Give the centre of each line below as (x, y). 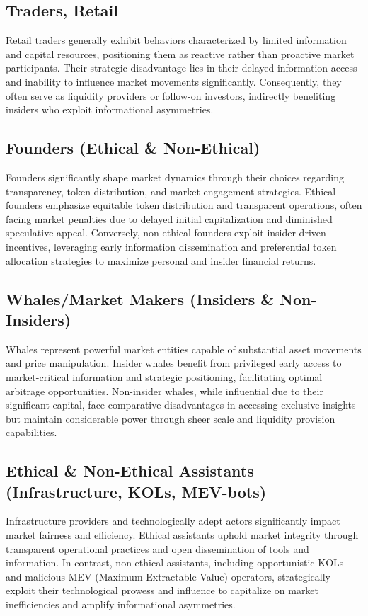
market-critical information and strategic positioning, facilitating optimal (164, 376)
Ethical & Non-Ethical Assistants (130, 470)
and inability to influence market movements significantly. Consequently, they (174, 81)
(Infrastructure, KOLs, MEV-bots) (136, 491)
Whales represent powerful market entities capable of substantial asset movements (184, 349)
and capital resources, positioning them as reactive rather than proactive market (180, 53)
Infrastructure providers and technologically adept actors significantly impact (173, 521)
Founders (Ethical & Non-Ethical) (133, 148)
